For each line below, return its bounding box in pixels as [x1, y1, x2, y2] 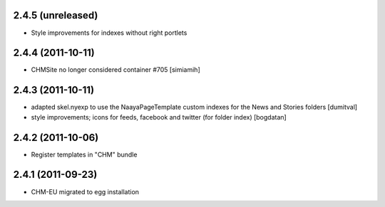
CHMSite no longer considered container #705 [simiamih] [31, 65, 200, 74]
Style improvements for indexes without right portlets [31, 28, 188, 37]
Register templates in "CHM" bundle [31, 150, 138, 159]
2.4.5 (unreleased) [13, 9, 98, 21]
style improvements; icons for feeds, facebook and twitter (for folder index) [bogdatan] [31, 112, 287, 121]
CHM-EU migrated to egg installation [31, 187, 139, 196]
